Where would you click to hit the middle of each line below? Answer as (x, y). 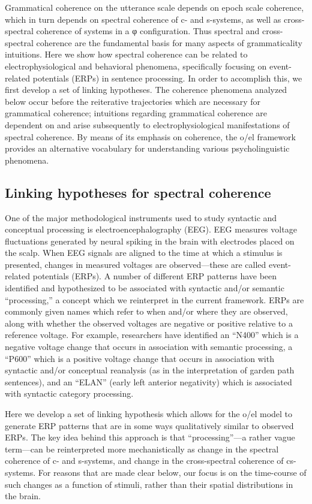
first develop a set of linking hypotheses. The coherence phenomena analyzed (146, 90)
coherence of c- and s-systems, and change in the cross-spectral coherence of (144, 461)
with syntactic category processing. (69, 393)
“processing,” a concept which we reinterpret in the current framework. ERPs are (154, 299)
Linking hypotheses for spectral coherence (138, 192)
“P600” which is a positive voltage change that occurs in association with (139, 358)
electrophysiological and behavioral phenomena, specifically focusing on (136, 66)
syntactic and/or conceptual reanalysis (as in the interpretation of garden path (150, 370)
